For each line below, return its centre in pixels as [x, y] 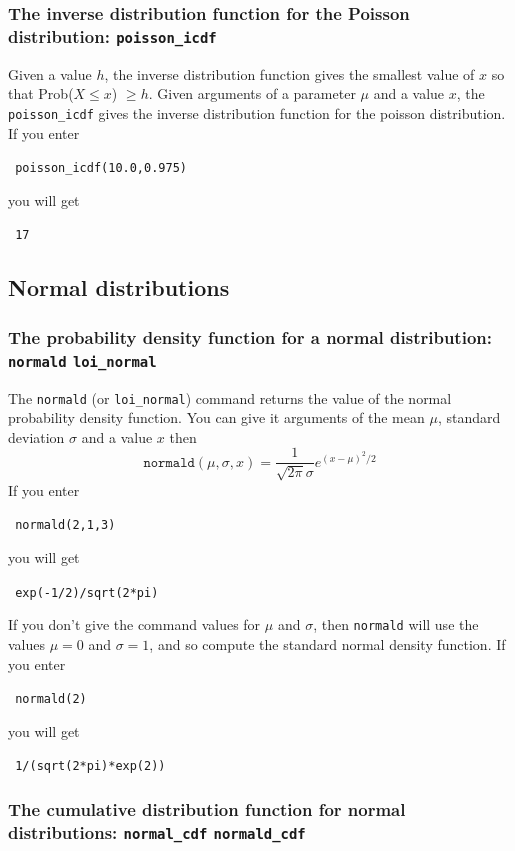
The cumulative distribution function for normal [207, 809]
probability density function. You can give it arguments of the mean [216, 417]
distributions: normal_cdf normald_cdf [157, 831]
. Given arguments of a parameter [252, 93]
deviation [36, 436]
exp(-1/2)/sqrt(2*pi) [87, 592]
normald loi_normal [82, 361]
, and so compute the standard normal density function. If [327, 643]
